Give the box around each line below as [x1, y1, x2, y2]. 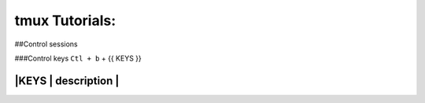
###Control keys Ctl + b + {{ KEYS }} [14, 53, 142, 63]
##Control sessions [14, 39, 78, 49]
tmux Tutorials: [14, 12, 116, 29]
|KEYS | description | [14, 74, 120, 87]
